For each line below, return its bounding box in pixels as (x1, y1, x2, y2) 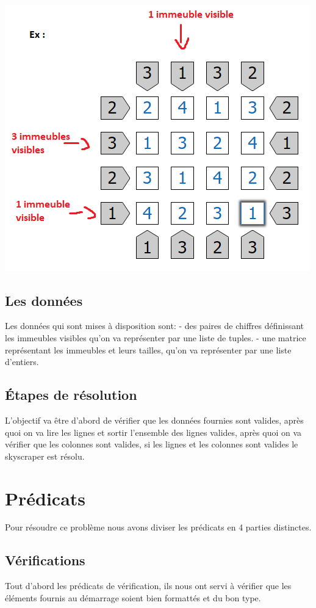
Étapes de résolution (5, 385, 137, 404)
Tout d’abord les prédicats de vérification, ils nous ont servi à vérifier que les (5, 579, 292, 592)
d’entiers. (5, 355, 39, 368)
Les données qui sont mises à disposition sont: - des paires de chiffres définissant (5, 319, 304, 332)
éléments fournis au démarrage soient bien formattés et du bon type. (5, 591, 261, 604)
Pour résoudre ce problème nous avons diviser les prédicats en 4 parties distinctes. (5, 521, 312, 534)
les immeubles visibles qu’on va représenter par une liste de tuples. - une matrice (5, 331, 306, 344)
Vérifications (5, 551, 85, 570)
